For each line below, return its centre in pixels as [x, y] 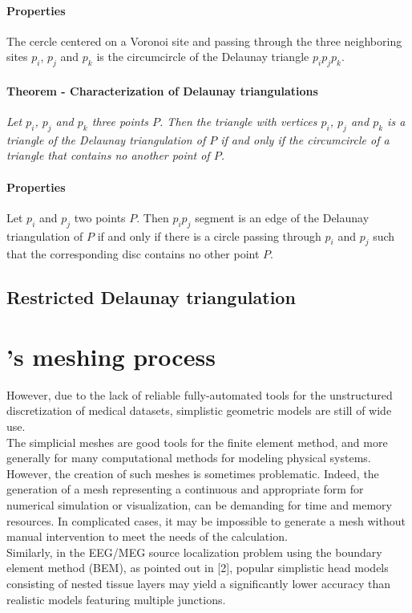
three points [120, 121]
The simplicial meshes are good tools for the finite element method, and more [197, 442]
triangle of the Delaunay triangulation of [106, 139]
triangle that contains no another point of [108, 155]
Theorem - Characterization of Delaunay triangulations [162, 90]
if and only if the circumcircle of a [305, 139]
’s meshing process [111, 356]
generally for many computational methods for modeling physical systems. [189, 458]
